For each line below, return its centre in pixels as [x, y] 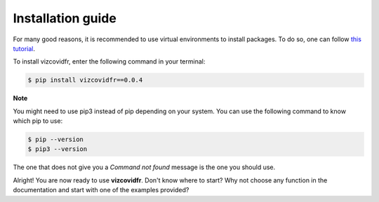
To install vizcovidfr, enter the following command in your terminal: [109, 62]
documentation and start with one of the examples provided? [101, 190]
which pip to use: [38, 121]
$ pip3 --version [58, 149]
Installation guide [65, 18]
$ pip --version [56, 139]
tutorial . [24, 48]
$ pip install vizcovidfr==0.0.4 [85, 80]
